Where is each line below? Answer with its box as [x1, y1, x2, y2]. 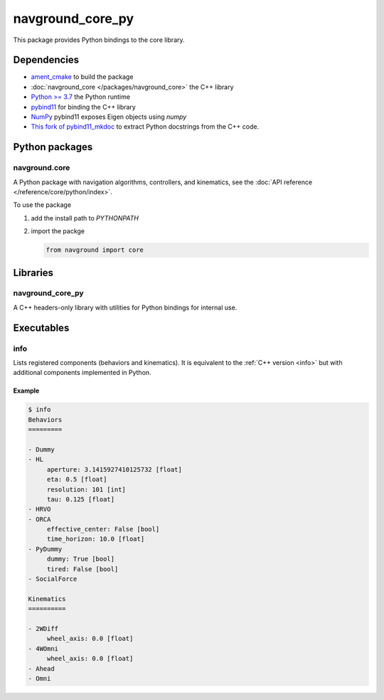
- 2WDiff [28, 625, 59, 632]
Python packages [13, 141, 93, 153]
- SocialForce [28, 575, 78, 583]
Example [13, 386, 40, 395]
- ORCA [28, 515, 51, 523]
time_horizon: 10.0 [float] [46, 535, 145, 543]
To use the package [13, 201, 71, 209]
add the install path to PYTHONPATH [31, 213, 139, 222]
